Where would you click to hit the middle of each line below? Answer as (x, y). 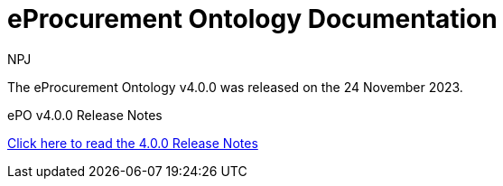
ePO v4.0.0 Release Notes (85, 115)
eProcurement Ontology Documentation (252, 19)
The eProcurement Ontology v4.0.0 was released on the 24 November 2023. (235, 87)
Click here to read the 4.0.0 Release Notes (133, 143)
